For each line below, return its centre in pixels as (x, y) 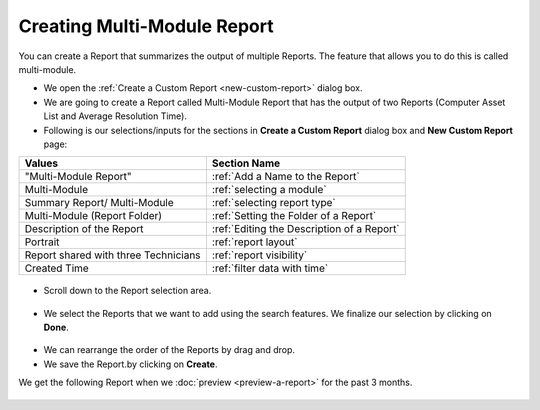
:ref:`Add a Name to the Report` (285, 177)
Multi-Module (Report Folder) (93, 216)
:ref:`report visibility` (259, 255)
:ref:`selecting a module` (269, 190)
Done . (56, 327)
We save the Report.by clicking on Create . (130, 364)
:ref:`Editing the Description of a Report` (305, 229)
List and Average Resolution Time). (115, 116)
